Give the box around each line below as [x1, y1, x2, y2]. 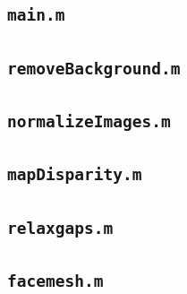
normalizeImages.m [7, 112, 171, 132]
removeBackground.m [7, 58, 181, 78]
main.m [7, 5, 65, 25]
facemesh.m [7, 272, 104, 291]
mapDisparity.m [7, 165, 142, 185]
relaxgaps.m [7, 218, 114, 238]
